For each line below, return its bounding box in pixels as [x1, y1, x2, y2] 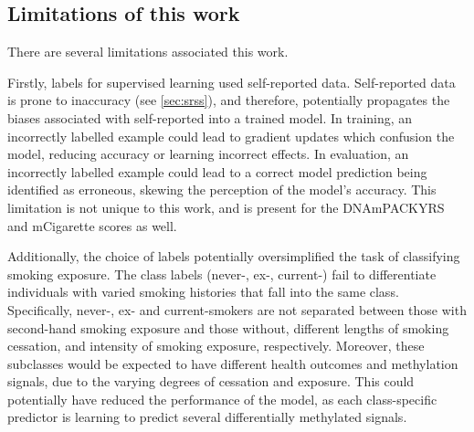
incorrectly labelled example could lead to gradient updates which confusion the [7, 126, 455, 145]
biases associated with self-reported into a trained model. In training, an [7, 108, 413, 127]
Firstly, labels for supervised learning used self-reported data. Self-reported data [7, 72, 456, 91]
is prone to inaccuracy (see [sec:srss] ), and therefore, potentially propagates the [7, 90, 450, 110]
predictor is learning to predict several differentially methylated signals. [7, 407, 407, 427]
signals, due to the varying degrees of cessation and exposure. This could [7, 372, 415, 391]
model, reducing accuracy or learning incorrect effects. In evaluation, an [7, 144, 409, 163]
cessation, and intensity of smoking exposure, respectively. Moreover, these [7, 336, 425, 355]
